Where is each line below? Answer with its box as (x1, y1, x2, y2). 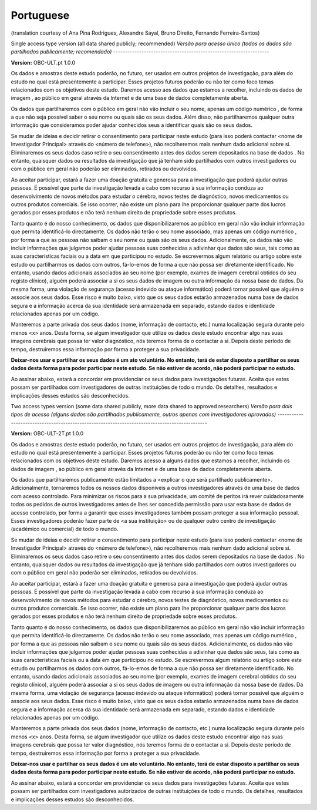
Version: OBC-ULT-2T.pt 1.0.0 (11, 430, 84, 437)
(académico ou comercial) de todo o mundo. (11, 526, 119, 533)
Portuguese (11, 9, 70, 22)
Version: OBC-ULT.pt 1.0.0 (11, 59, 76, 66)
